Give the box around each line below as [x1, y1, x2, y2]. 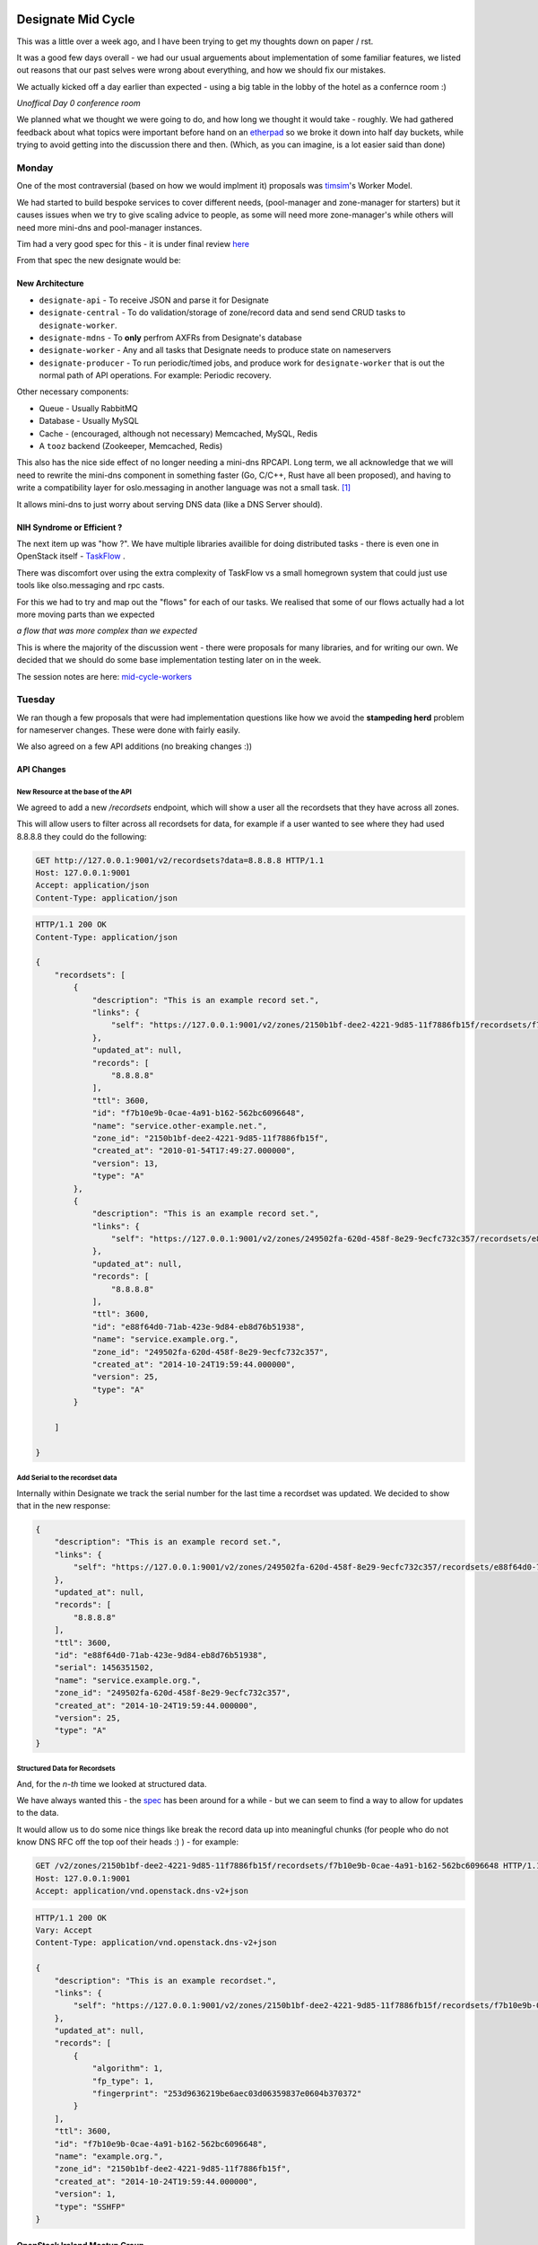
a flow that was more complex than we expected [16, 625, 197, 637]
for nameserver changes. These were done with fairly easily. [16, 725, 241, 735]
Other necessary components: [16, 386, 129, 397]
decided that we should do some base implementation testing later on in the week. [16, 655, 322, 665]
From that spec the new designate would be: [16, 255, 181, 266]
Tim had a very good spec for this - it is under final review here [16, 238, 250, 249]
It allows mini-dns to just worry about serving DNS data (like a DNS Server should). [16, 498, 323, 509]
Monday [16, 162, 54, 174]
